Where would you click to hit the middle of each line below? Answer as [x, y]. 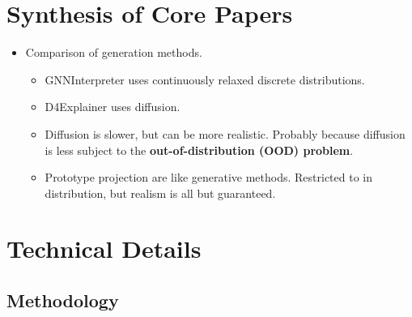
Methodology [63, 300]
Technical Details [104, 248]
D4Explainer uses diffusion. [113, 107]
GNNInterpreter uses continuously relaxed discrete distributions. [205, 79]
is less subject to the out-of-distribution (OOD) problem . [199, 150]
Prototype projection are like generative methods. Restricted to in [208, 177]
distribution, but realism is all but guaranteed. [160, 193]
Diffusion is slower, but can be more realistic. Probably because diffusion [225, 133]
